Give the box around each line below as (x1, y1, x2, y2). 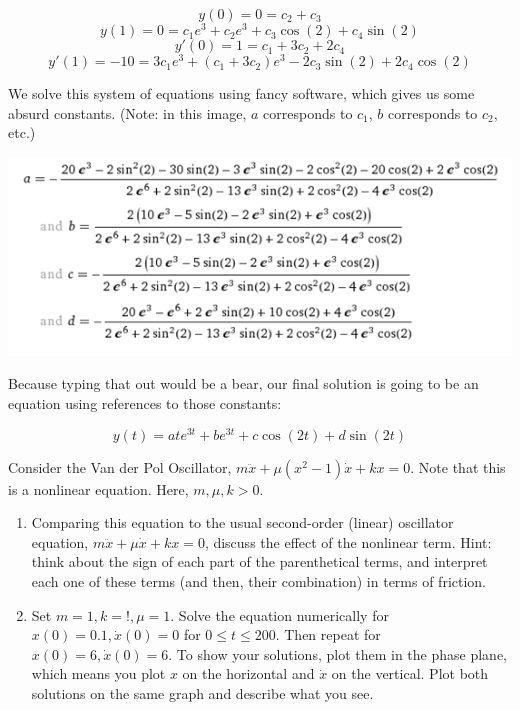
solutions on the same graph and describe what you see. (31, 683, 374, 704)
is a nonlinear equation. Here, (8, 478, 189, 499)
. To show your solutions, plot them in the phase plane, (168, 643, 507, 664)
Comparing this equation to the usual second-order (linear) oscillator (31, 512, 454, 533)
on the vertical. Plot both (331, 663, 489, 684)
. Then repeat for (275, 624, 381, 645)
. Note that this (410, 456, 506, 477)
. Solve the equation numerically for (170, 604, 389, 625)
